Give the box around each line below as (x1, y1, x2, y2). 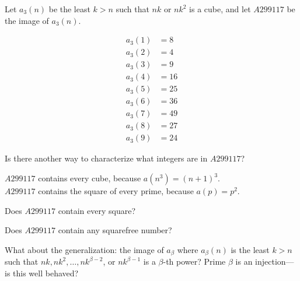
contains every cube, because (38, 172, 141, 184)
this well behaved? (13, 266, 79, 279)
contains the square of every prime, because (38, 185, 194, 197)
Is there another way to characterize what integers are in (5, 152, 208, 164)
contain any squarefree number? (58, 224, 172, 236)
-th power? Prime (163, 255, 226, 268)
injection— (255, 255, 294, 268)
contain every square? (58, 204, 136, 216)
